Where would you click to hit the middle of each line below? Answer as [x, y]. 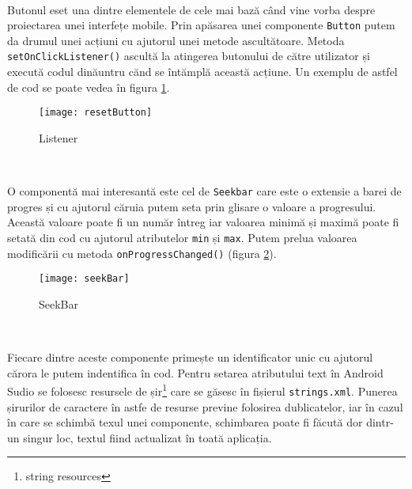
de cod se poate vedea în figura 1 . [89, 87]
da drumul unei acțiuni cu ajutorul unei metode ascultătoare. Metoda [176, 40]
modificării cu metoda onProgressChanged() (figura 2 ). [142, 253]
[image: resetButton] [96, 113]
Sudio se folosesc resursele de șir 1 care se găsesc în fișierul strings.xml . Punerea [202, 390]
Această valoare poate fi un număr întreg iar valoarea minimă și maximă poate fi [203, 222]
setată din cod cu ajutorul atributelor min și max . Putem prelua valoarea [182, 237]
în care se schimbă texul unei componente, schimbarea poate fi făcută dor [185, 422]
